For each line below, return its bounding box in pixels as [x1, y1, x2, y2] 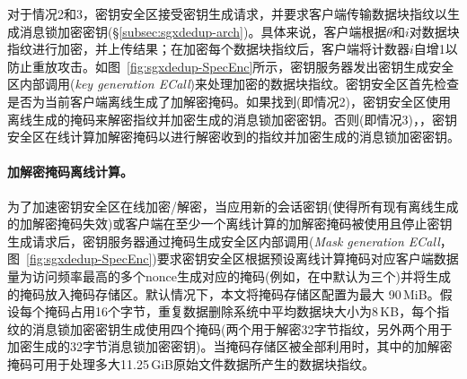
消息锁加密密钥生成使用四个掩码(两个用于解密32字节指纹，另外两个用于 [31, 319, 453, 338]
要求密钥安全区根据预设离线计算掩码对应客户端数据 [156, 249, 459, 268]
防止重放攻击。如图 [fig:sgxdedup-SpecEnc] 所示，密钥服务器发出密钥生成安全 [7, 56, 454, 75]
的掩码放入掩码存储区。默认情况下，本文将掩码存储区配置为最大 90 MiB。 [7, 284, 440, 303]
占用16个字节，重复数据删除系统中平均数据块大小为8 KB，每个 [69, 302, 437, 321]
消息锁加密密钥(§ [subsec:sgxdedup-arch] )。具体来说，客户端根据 [19, 22, 387, 40]
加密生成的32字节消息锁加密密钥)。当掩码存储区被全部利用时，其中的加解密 [7, 337, 453, 356]
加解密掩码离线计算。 [7, 162, 133, 181]
